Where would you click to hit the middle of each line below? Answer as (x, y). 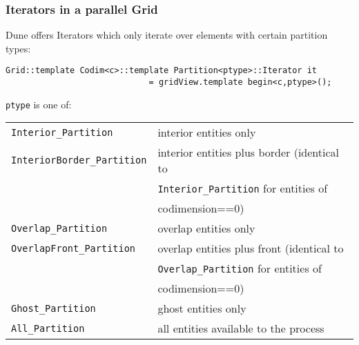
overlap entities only (206, 228)
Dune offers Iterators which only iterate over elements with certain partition (167, 35)
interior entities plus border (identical (249, 152)
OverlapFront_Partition (74, 248)
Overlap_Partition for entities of (240, 268)
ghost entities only (202, 308)
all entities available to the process (241, 328)
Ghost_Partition (54, 308)
